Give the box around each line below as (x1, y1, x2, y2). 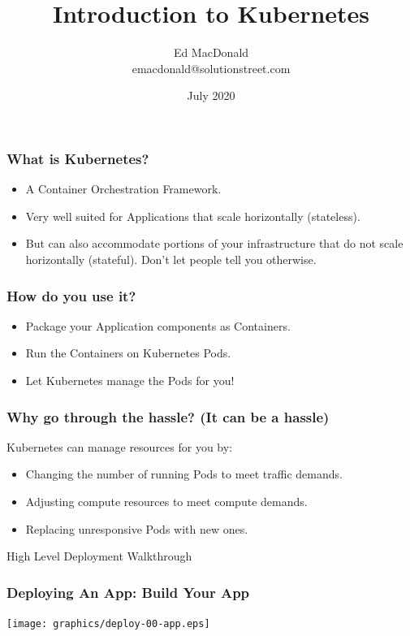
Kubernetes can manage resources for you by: (6, 438, 233, 455)
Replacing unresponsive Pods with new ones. (25, 520, 248, 537)
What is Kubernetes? (6, 148, 149, 168)
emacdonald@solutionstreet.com (132, 59, 291, 76)
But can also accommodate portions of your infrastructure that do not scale (25, 235, 404, 252)
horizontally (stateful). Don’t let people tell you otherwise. (25, 250, 317, 267)
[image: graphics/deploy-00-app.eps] (6, 617, 210, 630)
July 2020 (187, 87, 235, 104)
